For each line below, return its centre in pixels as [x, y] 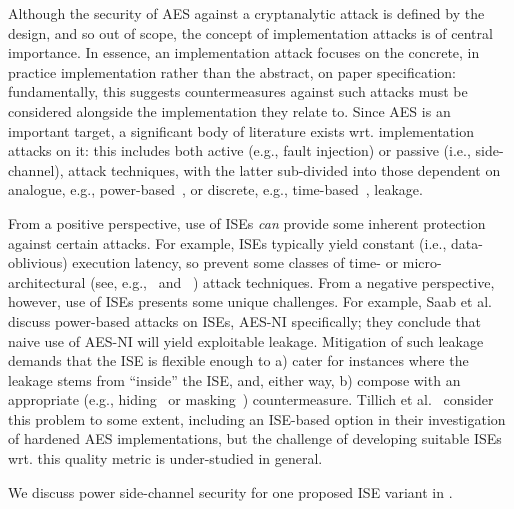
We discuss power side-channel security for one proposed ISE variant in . [230, 491]
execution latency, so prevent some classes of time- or [235, 262]
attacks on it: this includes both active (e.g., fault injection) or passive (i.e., [239, 150]
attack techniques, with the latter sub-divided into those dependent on [284, 169]
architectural [47, 281]
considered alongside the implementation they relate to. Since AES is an [229, 110]
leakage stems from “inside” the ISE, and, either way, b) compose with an [234, 379]
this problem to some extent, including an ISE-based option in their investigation [257, 418]
